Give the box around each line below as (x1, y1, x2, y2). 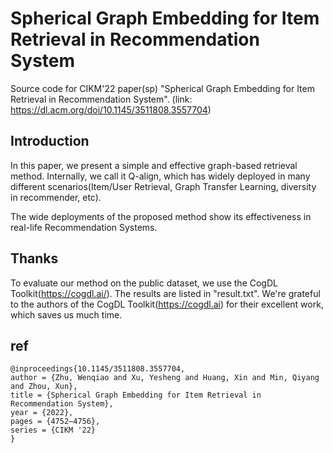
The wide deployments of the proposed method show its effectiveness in (10, 210, 312, 222)
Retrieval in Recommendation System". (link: (10, 93, 193, 105)
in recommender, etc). (10, 191, 102, 203)
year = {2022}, (10, 408, 74, 418)
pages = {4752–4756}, (10, 417, 101, 427)
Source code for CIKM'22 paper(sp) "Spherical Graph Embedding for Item (10, 82, 315, 94)
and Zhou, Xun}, (10, 382, 78, 392)
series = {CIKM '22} (10, 425, 97, 436)
